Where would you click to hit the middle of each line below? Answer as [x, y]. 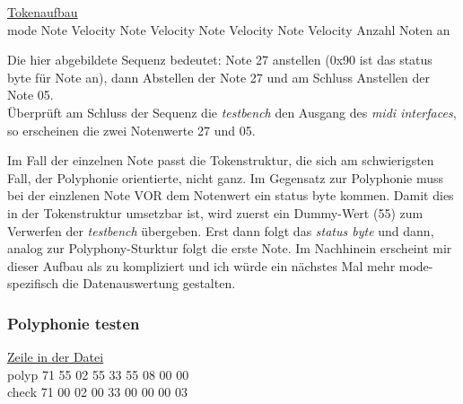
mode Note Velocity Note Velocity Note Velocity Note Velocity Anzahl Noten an [229, 29]
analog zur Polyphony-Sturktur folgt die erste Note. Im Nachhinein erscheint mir [230, 248]
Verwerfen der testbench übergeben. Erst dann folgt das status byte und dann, [221, 230]
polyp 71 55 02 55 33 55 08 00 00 [98, 374]
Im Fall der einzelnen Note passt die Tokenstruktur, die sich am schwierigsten [221, 160]
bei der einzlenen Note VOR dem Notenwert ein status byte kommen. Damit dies [231, 195]
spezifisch [33, 283]
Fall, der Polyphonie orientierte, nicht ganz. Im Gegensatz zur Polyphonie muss [226, 177]
